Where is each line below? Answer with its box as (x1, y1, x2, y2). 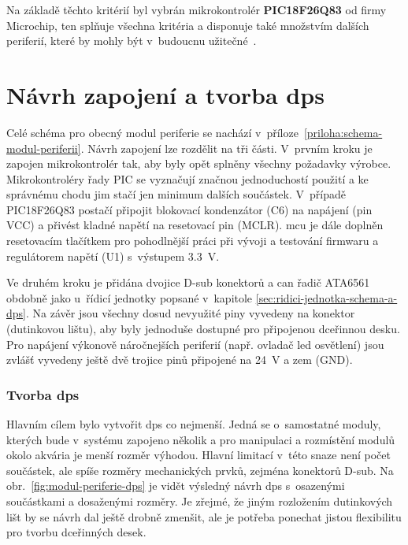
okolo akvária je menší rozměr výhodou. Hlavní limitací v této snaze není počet (6, 447, 391, 463)
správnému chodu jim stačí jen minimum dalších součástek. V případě (6, 186, 346, 202)
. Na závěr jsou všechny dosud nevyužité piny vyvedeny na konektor (25, 305, 355, 321)
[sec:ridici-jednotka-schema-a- (255, 289, 398, 306)
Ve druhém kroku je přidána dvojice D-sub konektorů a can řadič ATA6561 (6, 274, 370, 291)
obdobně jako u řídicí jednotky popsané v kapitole (6, 289, 253, 306)
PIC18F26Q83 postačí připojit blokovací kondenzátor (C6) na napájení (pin (6, 201, 373, 217)
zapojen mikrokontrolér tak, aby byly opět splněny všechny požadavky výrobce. (6, 155, 391, 172)
